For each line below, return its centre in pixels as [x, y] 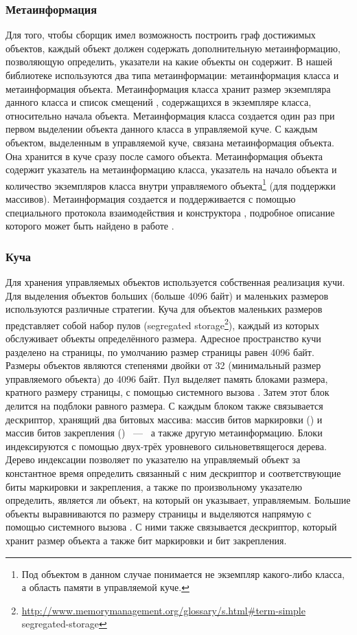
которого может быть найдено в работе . [90, 226]
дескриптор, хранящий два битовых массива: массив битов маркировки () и [164, 419]
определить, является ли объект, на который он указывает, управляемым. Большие [178, 500]
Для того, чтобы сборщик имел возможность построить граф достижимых [161, 35]
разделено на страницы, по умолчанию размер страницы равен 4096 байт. [160, 352]
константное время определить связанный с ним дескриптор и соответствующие [173, 472]
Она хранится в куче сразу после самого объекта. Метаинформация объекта [164, 156]
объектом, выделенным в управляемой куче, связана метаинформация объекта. [170, 142]
